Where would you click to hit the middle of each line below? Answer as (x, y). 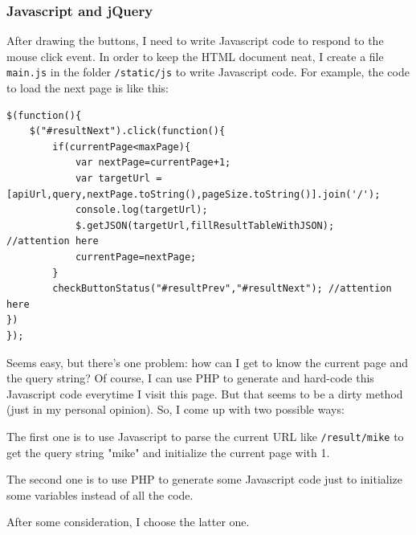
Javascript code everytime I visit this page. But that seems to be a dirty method (205, 393)
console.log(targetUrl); (141, 210)
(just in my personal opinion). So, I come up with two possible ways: (175, 409)
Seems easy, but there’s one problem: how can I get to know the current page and (208, 362)
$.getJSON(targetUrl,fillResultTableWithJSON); (205, 225)
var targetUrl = (118, 179)
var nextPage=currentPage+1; (153, 163)
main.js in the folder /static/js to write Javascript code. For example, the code (208, 72)
